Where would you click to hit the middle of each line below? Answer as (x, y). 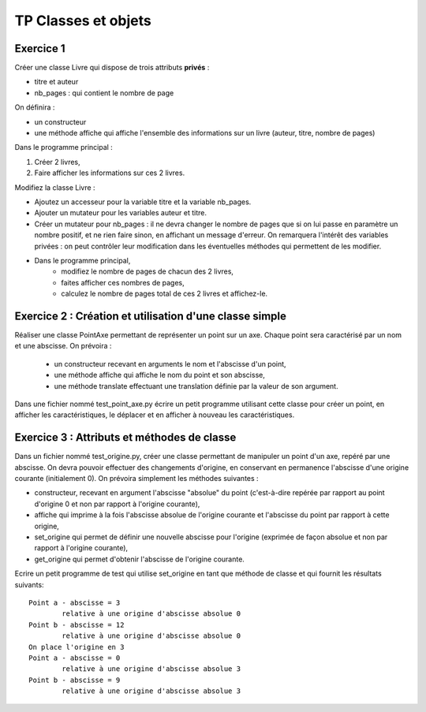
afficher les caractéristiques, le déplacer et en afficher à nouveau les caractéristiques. (155, 415)
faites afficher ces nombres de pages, (123, 282)
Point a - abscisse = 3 (75, 602)
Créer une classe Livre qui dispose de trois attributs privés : (112, 68)
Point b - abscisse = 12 (77, 624)
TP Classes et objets (83, 21)
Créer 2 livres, (57, 162)
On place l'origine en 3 (77, 647)
